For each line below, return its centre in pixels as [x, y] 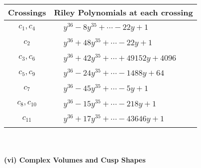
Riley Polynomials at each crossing [123, 12]
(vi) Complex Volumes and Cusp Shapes [75, 159]
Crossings [27, 12]
